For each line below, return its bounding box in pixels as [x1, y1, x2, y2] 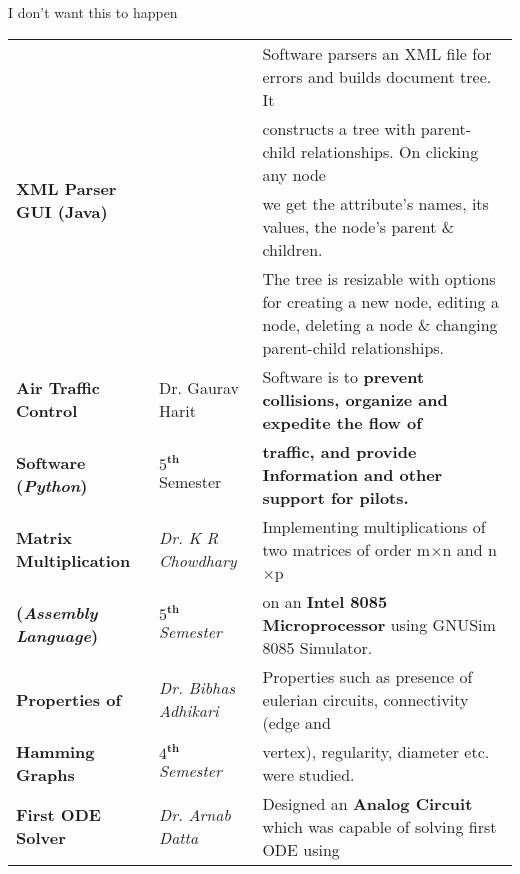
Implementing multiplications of [262, 514, 486, 538]
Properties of [16, 687, 122, 711]
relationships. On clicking [301, 139, 479, 163]
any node [262, 162, 326, 186]
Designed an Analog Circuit [262, 791, 473, 815]
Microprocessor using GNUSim [262, 612, 496, 636]
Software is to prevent [262, 364, 425, 388]
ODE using [262, 837, 340, 861]
